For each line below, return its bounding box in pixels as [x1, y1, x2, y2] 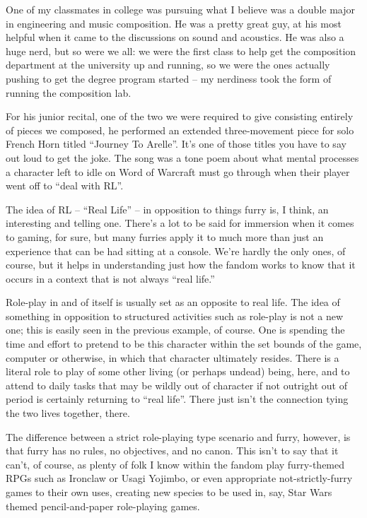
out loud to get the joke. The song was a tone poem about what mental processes [6, 150, 359, 165]
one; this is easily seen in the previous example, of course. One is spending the [6, 322, 345, 337]
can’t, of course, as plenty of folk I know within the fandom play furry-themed [6, 457, 345, 471]
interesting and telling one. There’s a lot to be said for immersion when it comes [6, 216, 354, 230]
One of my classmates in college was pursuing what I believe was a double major [6, 2, 355, 16]
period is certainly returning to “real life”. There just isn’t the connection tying [6, 392, 349, 406]
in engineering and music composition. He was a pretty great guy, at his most [6, 16, 342, 30]
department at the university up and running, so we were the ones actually [6, 57, 330, 72]
